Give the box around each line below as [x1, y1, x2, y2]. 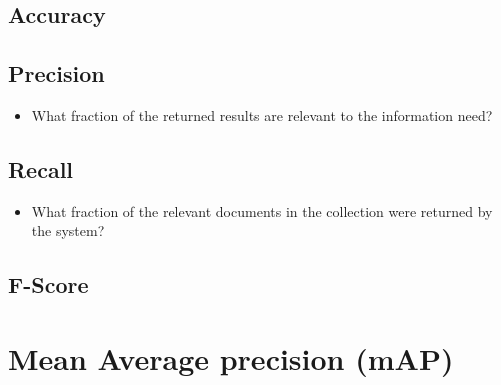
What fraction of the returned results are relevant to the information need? [31, 104, 493, 125]
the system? [31, 220, 105, 241]
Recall [8, 153, 74, 184]
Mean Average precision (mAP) [8, 337, 454, 378]
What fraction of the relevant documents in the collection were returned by [31, 200, 493, 221]
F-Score [8, 269, 89, 300]
